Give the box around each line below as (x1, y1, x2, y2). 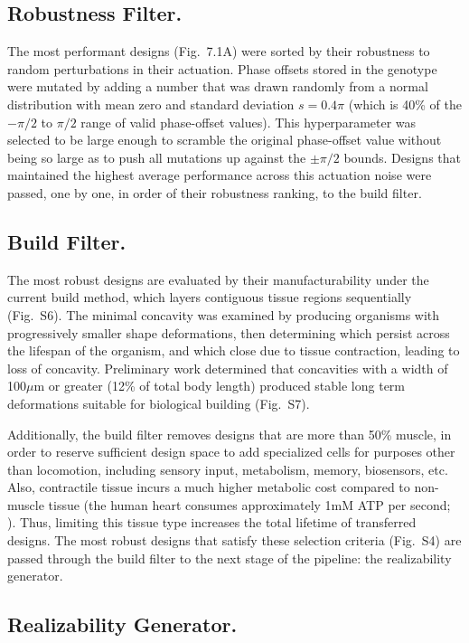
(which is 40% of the (348, 94, 463, 113)
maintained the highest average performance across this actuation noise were (7, 165, 432, 184)
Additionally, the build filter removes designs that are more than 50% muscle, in (7, 424, 452, 443)
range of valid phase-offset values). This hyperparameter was (80, 112, 417, 131)
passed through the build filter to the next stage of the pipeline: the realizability (7, 548, 452, 567)
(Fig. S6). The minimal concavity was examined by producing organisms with (7, 305, 440, 324)
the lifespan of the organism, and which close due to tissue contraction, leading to (7, 341, 460, 360)
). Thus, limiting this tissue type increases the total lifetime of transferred (7, 513, 417, 532)
